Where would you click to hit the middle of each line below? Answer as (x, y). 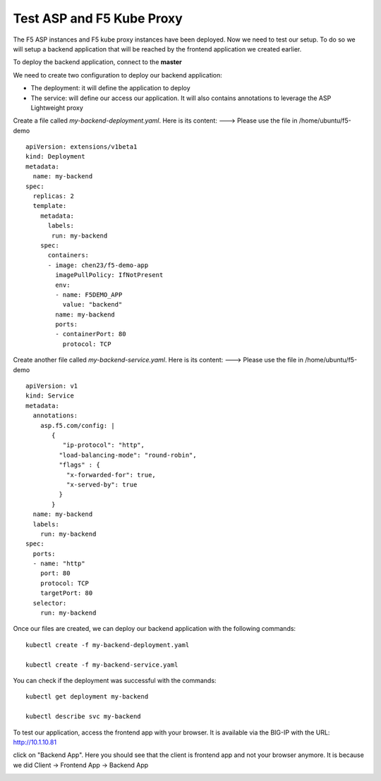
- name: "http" (59, 564)
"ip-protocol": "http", (103, 445)
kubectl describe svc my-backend (83, 717)
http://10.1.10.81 (35, 742)
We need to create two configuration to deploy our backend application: (117, 75)
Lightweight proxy (57, 107)
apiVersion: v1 (52, 386)
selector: (50, 603)
